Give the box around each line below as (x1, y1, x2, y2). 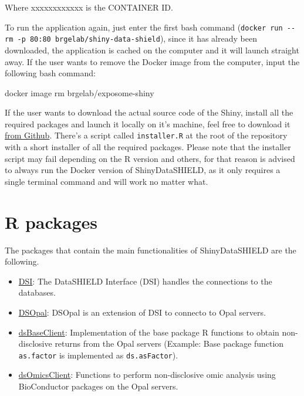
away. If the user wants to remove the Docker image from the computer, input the (5, 55, 300, 67)
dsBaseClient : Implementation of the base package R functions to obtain (18, 326, 279, 338)
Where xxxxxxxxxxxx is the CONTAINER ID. (5, 1, 173, 13)
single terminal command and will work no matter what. (5, 175, 208, 187)
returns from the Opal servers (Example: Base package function (55, 337, 284, 350)
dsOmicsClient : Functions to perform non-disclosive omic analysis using (18, 368, 276, 381)
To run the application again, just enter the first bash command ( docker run (5, 21, 283, 33)
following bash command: (5, 67, 96, 79)
